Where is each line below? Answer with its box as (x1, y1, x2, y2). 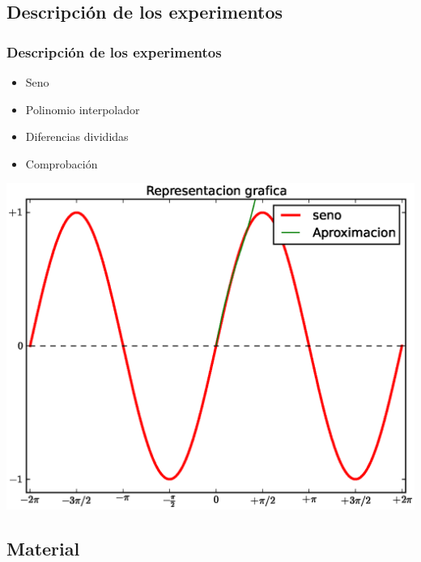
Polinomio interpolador (25, 100, 140, 117)
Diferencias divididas (25, 128, 129, 145)
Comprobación (25, 155, 98, 172)
